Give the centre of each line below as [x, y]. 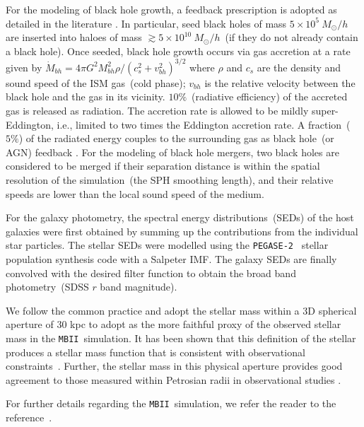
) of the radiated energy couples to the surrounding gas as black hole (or [176, 138]
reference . [29, 417]
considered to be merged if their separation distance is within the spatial [163, 166]
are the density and [299, 67]
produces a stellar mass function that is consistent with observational [155, 352]
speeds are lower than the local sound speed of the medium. [135, 193]
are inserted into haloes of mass [74, 37]
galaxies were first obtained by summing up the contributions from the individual [182, 231]
